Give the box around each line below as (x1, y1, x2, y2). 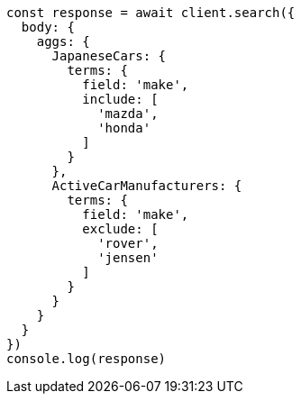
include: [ (82, 92, 159, 106)
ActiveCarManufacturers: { (51, 178, 242, 193)
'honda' (97, 121, 151, 135)
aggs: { (36, 34, 90, 49)
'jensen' (97, 251, 159, 265)
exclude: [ (82, 222, 159, 236)
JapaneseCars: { (51, 49, 167, 63)
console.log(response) (6, 351, 167, 366)
